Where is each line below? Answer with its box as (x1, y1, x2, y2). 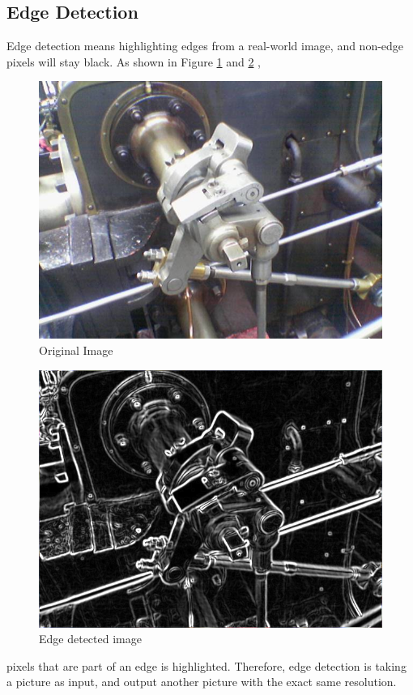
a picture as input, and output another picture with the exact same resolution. (6, 673, 397, 690)
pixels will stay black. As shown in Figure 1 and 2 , (6, 53, 261, 70)
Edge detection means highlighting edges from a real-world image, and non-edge (6, 37, 404, 54)
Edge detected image (39, 630, 142, 647)
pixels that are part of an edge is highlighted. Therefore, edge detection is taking (6, 657, 407, 674)
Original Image (39, 341, 113, 358)
